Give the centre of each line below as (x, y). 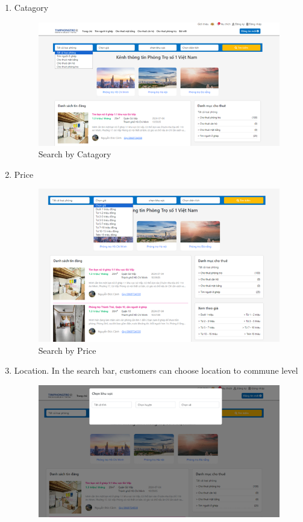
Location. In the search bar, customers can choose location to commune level (156, 370)
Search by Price (67, 350)
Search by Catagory (75, 154)
